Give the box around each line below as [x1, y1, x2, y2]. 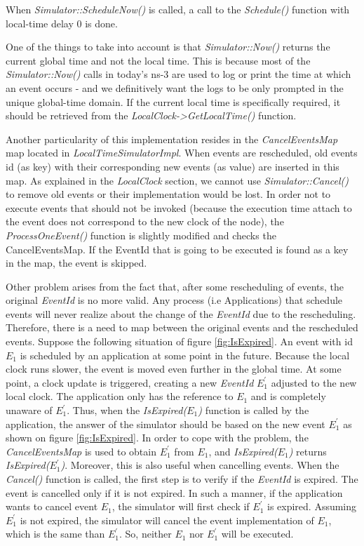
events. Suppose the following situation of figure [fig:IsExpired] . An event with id [6, 334, 353, 349]
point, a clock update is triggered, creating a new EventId [6, 375, 254, 389]
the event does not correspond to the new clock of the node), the [6, 214, 284, 229]
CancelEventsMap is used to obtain [6, 444, 156, 458]
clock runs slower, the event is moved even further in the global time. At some [6, 361, 342, 376]
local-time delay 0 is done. [6, 15, 118, 30]
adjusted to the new [271, 375, 357, 389]
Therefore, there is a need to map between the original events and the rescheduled [6, 320, 358, 335]
